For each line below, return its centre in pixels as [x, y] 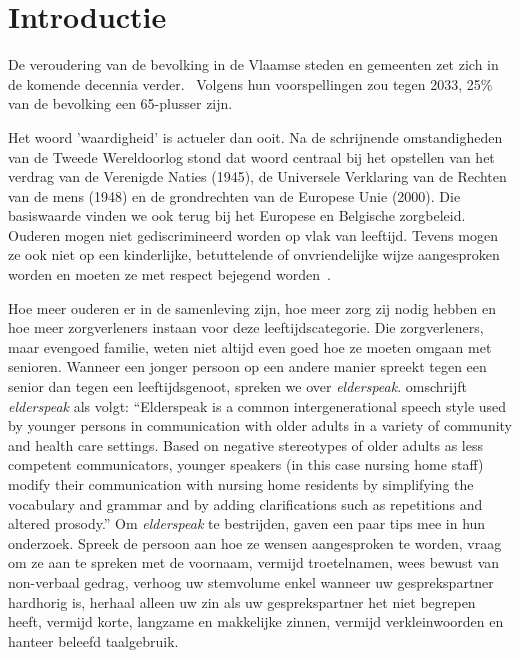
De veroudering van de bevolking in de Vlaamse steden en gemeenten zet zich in [253, 64]
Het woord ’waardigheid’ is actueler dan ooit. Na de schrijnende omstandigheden [255, 136]
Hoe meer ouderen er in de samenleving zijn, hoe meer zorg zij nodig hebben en [252, 307]
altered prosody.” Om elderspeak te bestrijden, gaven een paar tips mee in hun [247, 523]
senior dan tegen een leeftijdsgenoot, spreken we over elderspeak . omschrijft [237, 386]
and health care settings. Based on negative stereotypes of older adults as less [246, 444]
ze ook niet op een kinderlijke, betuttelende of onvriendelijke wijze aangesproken [254, 254]
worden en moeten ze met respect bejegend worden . [169, 274]
